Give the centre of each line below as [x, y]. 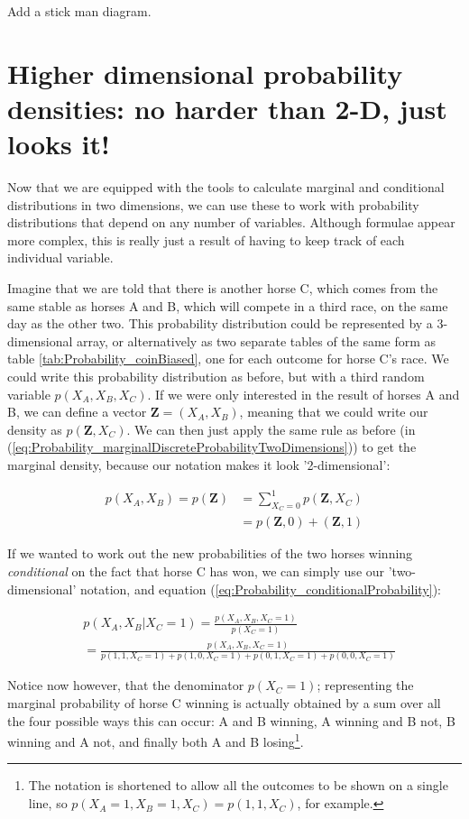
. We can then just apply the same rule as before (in [271, 429]
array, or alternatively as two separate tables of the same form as [257, 340]
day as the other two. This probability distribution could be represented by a [220, 323]
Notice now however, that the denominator [126, 685]
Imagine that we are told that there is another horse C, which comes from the [223, 288]
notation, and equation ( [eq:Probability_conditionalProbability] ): [260, 589]
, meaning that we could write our [334, 412]
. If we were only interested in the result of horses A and [303, 394]
